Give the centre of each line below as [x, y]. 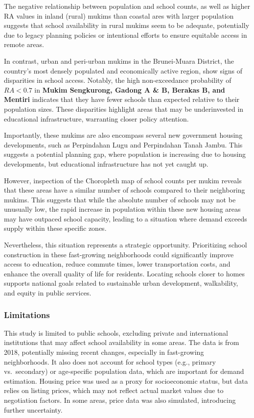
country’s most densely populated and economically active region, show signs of [123, 70]
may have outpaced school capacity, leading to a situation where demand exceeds [126, 218]
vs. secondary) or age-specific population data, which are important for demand [124, 371]
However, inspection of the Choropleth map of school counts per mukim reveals [123, 180]
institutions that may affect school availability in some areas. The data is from [122, 342]
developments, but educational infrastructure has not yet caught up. [106, 163]
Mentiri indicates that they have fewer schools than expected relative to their [122, 99]
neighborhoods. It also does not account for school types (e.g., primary [110, 361]
